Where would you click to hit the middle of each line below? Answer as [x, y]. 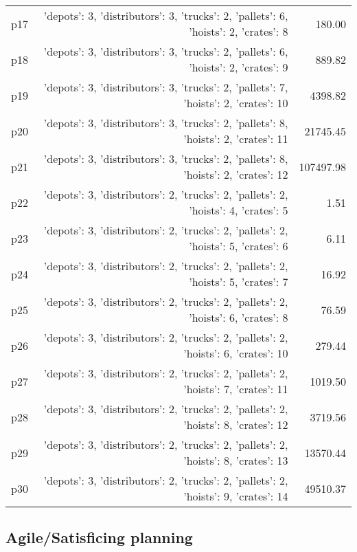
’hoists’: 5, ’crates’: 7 [239, 281]
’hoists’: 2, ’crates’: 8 [239, 31]
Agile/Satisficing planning [99, 537]
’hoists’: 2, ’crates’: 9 [239, 67]
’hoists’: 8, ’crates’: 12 [236, 424]
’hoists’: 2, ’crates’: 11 [236, 139]
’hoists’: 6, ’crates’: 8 [239, 317]
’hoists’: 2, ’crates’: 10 [236, 103]
